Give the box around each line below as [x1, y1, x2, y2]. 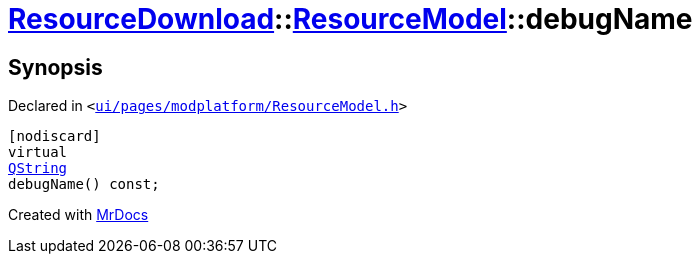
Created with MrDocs [8, 206, 149, 224]
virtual [8, 144, 68, 161]
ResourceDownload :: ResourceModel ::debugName [8, 2, 693, 36]
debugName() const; [8, 176, 160, 193]
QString [8, 160, 68, 177]
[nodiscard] [8, 128, 101, 145]
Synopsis [8, 54, 103, 80]
